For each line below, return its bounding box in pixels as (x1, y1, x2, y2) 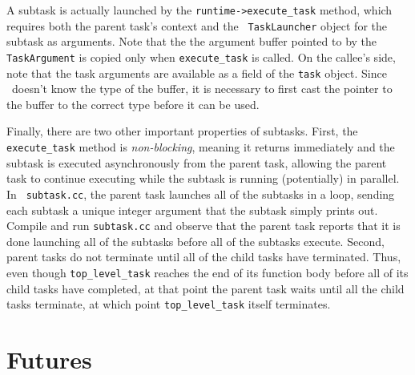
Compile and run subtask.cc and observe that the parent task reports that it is (6, 217, 401, 234)
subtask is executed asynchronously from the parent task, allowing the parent (6, 154, 387, 171)
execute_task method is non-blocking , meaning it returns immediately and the (6, 139, 395, 155)
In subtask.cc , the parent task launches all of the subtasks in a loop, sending (6, 185, 395, 202)
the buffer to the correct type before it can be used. (6, 95, 260, 112)
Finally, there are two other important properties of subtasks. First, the (6, 123, 358, 139)
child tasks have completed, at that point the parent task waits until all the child (6, 280, 405, 296)
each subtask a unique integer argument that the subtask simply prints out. (6, 201, 378, 218)
